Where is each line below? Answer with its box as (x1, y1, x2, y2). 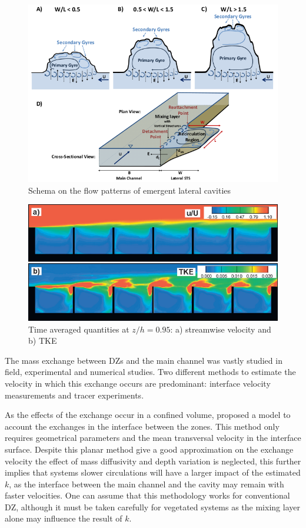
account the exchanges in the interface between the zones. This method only (5, 420, 280, 432)
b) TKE (28, 334, 57, 347)
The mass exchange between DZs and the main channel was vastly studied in (5, 354, 282, 366)
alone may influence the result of (5, 512, 122, 524)
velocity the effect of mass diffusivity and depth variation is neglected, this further (5, 454, 301, 467)
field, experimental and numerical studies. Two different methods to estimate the (5, 366, 296, 378)
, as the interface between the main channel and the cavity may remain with (9, 477, 284, 490)
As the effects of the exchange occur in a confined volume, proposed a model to (5, 409, 291, 421)
